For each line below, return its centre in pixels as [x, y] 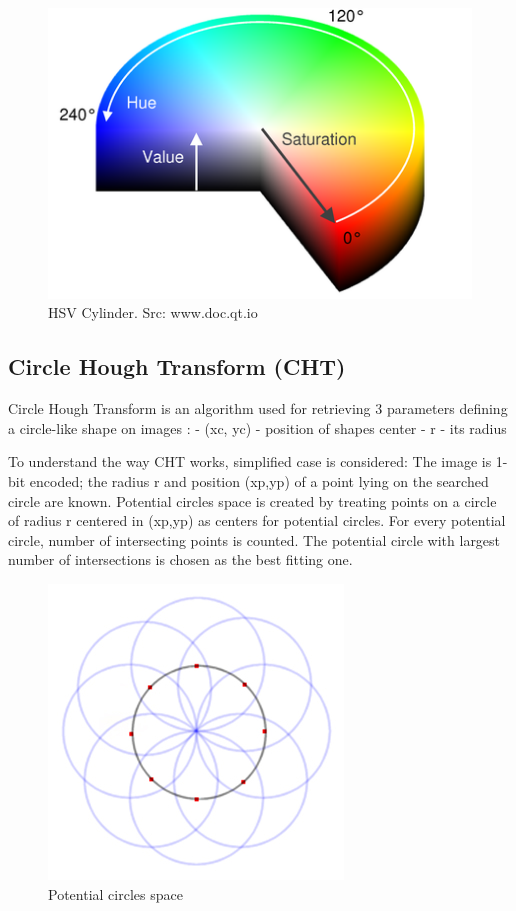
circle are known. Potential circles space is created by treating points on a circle [252, 500]
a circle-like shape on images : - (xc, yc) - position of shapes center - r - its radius [257, 427]
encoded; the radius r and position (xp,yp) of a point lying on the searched [259, 481]
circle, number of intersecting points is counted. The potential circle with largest [254, 539]
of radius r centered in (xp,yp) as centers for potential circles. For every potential [257, 520]
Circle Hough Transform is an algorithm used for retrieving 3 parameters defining [258, 408]
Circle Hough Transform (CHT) [177, 366]
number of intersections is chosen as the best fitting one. [180, 559]
